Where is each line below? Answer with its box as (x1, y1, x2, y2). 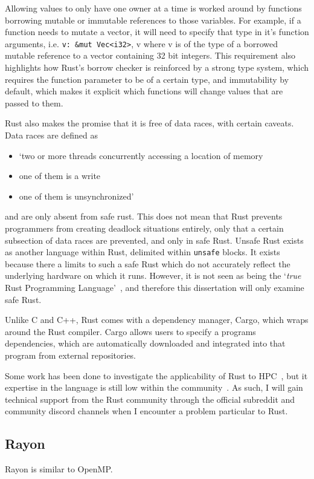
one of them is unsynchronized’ (19, 189, 134, 202)
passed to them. (5, 96, 63, 109)
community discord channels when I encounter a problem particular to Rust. (5, 405, 288, 417)
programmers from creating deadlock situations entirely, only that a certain (5, 221, 284, 234)
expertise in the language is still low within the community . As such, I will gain (5, 381, 303, 394)
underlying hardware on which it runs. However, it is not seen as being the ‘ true (5, 269, 301, 282)
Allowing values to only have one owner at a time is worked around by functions (5, 2, 302, 14)
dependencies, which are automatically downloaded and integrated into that (5, 337, 286, 350)
